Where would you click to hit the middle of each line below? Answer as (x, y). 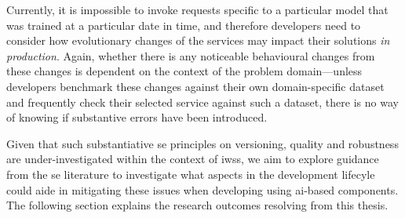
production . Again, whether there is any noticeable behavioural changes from (191, 55)
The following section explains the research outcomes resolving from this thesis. (197, 205)
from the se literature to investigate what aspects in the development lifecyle (191, 174)
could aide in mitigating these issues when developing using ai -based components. (202, 189)
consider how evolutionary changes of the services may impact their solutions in (198, 40)
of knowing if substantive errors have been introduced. (137, 117)
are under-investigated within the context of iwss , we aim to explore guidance (193, 159)
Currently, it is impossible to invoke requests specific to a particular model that (197, 9)
